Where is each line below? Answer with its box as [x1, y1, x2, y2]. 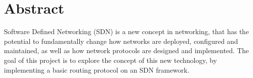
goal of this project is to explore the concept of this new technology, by [4, 55, 217, 65]
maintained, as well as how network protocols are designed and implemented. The [4, 45, 249, 56]
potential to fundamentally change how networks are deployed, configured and [4, 36, 238, 46]
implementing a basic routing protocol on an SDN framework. [4, 64, 189, 75]
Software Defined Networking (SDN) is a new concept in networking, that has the [4, 26, 249, 37]
